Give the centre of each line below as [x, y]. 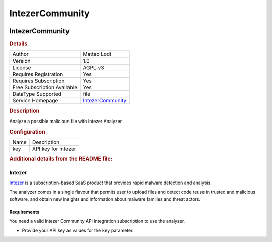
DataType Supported [37, 94]
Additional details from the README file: [61, 159]
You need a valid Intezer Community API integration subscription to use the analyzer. [97, 221]
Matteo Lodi [97, 54]
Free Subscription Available [45, 87]
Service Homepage [35, 101]
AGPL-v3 [93, 68]
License [22, 68]
